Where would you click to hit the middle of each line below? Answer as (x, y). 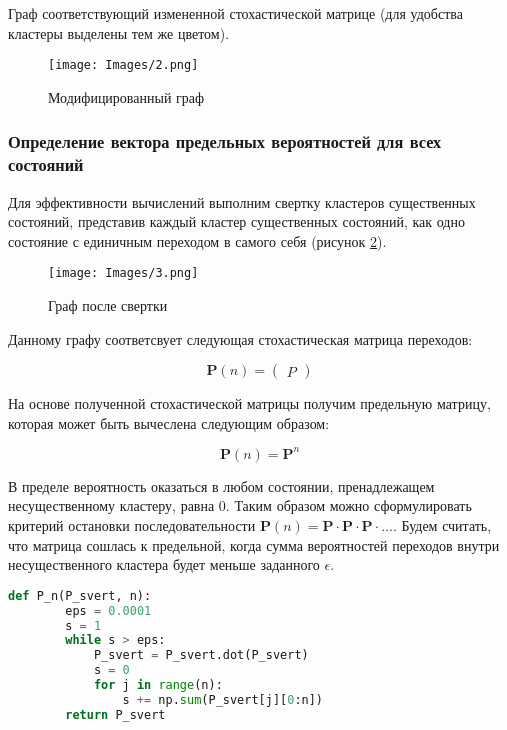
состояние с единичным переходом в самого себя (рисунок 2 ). (197, 240)
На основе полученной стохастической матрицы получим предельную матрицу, (249, 403)
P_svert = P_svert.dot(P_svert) (201, 655)
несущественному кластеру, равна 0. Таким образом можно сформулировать (240, 505)
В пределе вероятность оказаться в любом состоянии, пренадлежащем (221, 485)
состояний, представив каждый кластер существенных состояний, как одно (236, 221)
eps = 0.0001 (108, 610)
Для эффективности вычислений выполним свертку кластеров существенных (242, 201)
